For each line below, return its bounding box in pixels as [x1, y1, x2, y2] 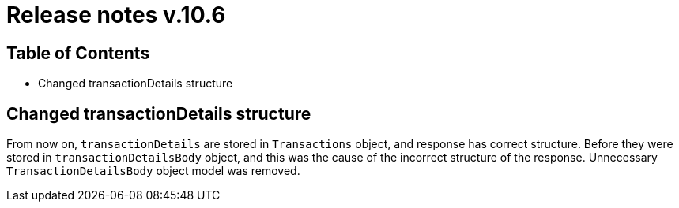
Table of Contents [6, 43, 150, 63]
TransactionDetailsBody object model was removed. [6, 164, 300, 178]
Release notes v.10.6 [6, 2, 226, 28]
